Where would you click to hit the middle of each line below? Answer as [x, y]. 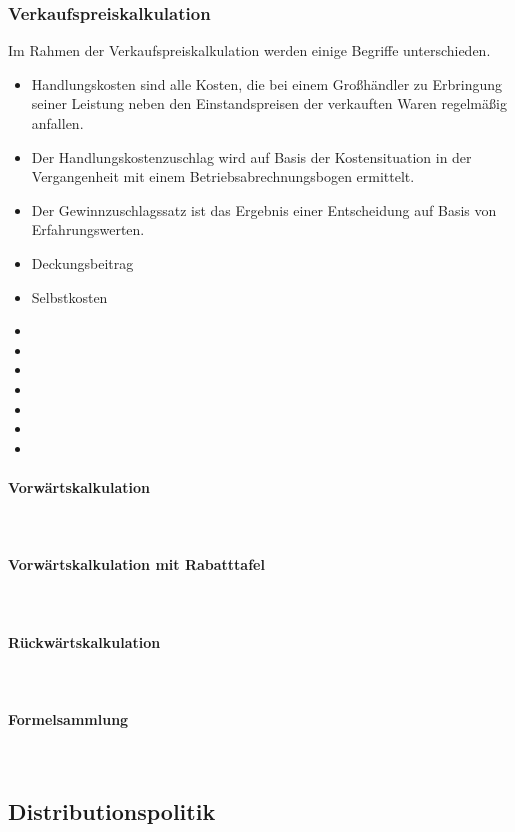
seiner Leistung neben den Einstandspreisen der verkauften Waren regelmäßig [269, 103]
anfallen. [57, 123]
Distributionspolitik [112, 811]
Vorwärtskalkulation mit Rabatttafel [136, 564]
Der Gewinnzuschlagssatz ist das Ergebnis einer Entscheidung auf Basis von [264, 209]
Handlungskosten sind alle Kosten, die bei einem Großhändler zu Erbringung [266, 83]
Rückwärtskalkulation [84, 641]
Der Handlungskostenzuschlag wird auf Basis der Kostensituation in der [251, 156]
